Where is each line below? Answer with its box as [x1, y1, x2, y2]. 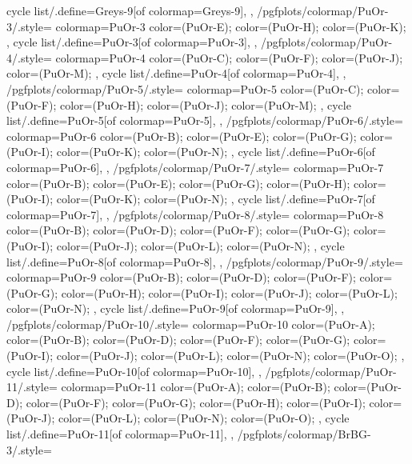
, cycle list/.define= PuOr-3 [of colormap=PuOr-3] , [6, 34, 250, 50]
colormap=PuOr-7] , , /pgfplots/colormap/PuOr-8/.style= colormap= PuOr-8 [6, 206, 384, 222]
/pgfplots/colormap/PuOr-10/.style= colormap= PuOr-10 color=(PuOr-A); [6, 315, 375, 332]
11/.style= [6, 378, 58, 395]
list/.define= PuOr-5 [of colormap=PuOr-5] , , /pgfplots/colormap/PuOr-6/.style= [6, 112, 403, 129]
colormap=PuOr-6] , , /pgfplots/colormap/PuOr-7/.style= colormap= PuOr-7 [6, 158, 384, 175]
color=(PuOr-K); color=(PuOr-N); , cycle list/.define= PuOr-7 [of [56, 190, 375, 207]
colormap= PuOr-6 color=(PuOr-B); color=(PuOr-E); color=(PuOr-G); [6, 127, 357, 144]
